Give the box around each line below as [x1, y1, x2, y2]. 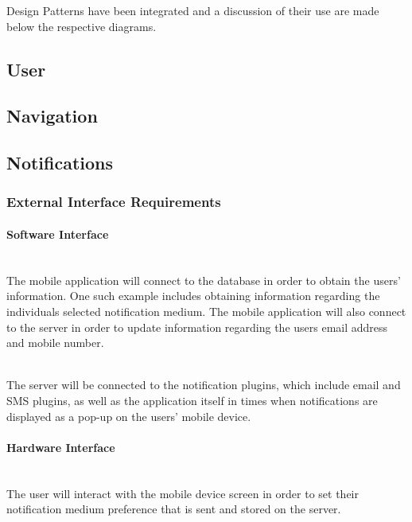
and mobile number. [6, 334, 104, 351]
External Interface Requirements [6, 192, 221, 212]
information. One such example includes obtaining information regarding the [6, 287, 380, 304]
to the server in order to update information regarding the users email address [6, 318, 388, 335]
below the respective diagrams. [6, 18, 157, 34]
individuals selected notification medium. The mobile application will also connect [6, 302, 406, 319]
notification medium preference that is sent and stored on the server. [6, 501, 341, 517]
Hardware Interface [6, 438, 115, 455]
